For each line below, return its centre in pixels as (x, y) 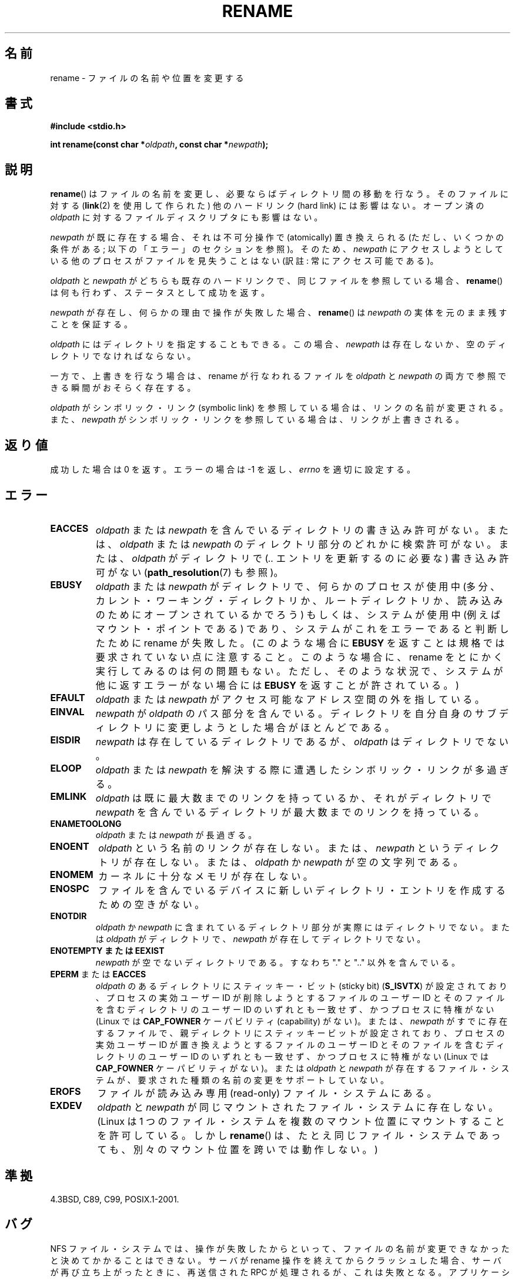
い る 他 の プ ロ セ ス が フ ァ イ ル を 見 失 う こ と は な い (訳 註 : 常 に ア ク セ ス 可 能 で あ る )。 (244, 261)
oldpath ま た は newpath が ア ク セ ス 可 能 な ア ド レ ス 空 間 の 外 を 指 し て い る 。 (290, 699)
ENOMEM (71, 874)
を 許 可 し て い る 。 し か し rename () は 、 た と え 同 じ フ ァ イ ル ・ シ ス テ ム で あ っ (299, 1135)
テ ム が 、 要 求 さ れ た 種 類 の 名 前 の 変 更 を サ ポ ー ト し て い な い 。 (242, 1080)
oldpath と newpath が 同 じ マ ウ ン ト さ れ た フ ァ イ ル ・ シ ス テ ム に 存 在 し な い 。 (297, 1107)
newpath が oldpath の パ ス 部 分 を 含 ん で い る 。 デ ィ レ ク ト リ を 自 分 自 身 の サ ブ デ (302, 713)
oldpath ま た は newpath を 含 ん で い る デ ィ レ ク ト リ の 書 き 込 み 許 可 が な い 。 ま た (302, 530)
